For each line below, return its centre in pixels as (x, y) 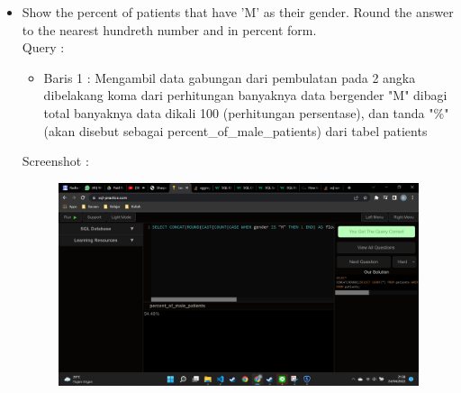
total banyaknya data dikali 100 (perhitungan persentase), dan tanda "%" (246, 112)
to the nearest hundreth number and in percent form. (169, 29)
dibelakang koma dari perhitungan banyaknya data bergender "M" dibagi (245, 95)
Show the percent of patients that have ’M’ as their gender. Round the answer (238, 12)
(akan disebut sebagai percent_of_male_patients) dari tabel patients (235, 130)
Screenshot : (55, 161)
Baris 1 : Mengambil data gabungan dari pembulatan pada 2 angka (230, 77)
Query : (43, 47)
